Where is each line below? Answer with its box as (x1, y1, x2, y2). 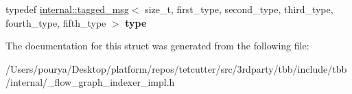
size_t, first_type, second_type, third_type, (145, 2, 333, 16)
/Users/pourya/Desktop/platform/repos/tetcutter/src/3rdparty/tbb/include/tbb (5, 61, 347, 75)
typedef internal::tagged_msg (5, 2, 129, 16)
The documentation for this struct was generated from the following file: (5, 38, 309, 53)
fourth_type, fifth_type (5, 15, 106, 30)
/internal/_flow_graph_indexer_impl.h (5, 75, 175, 89)
